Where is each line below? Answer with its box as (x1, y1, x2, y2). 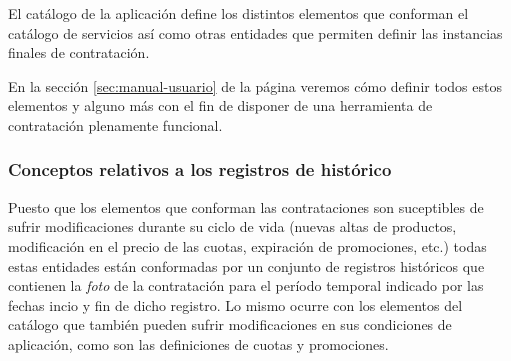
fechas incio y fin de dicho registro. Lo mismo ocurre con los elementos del (8, 294, 463, 315)
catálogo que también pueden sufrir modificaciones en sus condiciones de (8, 314, 452, 335)
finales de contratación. (8, 42, 150, 63)
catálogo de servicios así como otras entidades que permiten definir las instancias (8, 22, 503, 43)
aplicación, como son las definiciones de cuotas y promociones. (8, 333, 389, 354)
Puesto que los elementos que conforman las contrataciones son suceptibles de (8, 196, 484, 217)
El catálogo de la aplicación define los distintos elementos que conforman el (8, 3, 469, 23)
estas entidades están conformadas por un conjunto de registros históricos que (8, 255, 485, 276)
